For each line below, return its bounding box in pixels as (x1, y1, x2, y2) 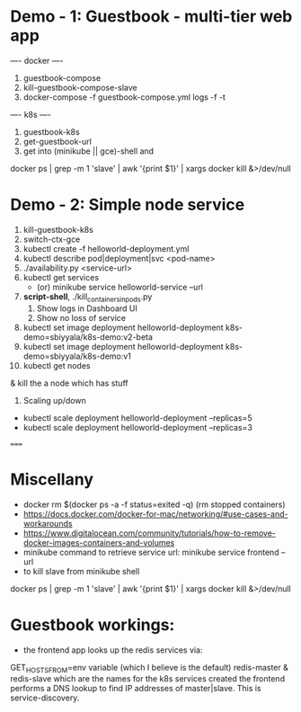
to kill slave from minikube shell (22, 565, 140, 576)
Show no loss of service (36, 312, 127, 323)
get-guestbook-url (22, 136, 93, 147)
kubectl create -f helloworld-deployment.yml (22, 243, 190, 254)
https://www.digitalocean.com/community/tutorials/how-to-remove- (22, 528, 277, 538)
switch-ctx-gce (22, 234, 81, 245)
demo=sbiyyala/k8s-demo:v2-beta (22, 331, 154, 343)
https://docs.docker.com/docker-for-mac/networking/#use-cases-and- (22, 508, 288, 519)
